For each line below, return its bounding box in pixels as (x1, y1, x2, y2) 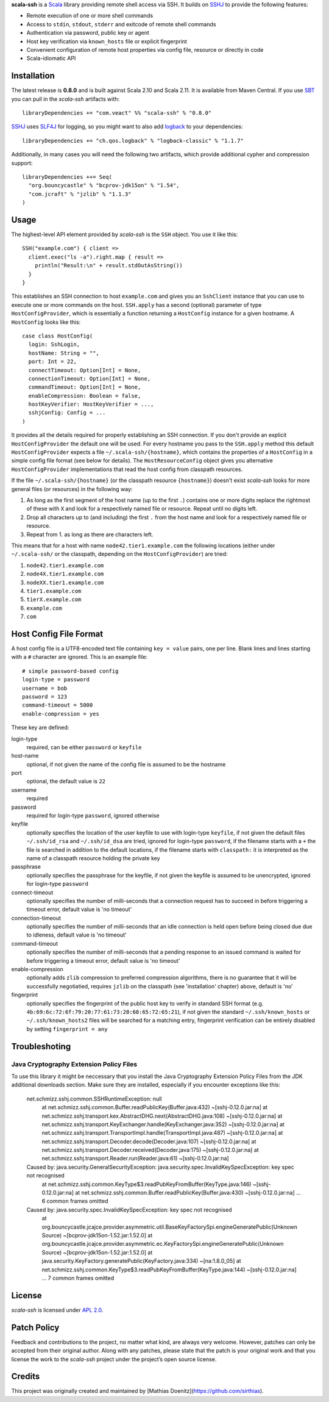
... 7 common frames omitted (41, 1274, 115, 1281)
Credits (11, 1371, 40, 1382)
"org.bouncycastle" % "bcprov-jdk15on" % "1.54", (28, 182, 180, 189)
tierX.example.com (26, 596, 82, 603)
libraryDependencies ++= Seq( (22, 173, 113, 180)
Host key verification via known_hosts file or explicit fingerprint (26, 37, 187, 45)
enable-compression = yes (22, 710, 100, 717)
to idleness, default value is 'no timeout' (26, 931, 127, 939)
